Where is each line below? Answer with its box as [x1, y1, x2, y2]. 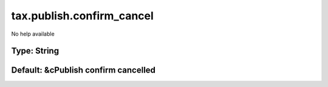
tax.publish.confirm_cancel [11, 9, 154, 22]
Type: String [11, 46, 60, 56]
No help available [11, 30, 55, 37]
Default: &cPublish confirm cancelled [11, 65, 156, 76]
